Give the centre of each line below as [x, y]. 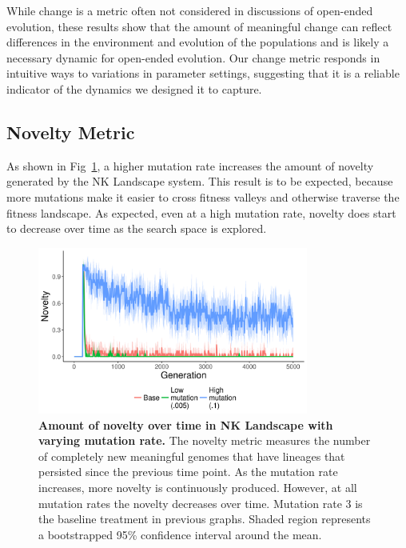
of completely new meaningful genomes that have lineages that [192, 456]
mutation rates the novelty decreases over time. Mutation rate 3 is [201, 503]
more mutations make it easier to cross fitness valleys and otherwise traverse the [203, 196]
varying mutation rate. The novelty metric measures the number [205, 440]
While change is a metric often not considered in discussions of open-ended [190, 10]
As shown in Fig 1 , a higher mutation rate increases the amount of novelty [190, 165]
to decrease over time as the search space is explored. [137, 228]
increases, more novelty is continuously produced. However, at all [198, 488]
